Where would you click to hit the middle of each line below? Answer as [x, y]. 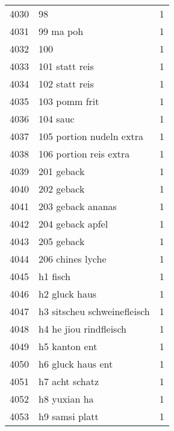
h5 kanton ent [68, 346]
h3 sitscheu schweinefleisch [94, 311]
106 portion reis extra [84, 154]
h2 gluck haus [68, 294]
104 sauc [57, 119]
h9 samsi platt [69, 416]
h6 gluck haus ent [76, 364]
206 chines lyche [73, 259]
